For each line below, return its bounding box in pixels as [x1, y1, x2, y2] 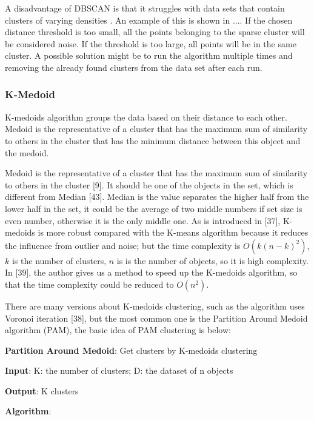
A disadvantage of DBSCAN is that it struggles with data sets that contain [5, 2, 285, 14]
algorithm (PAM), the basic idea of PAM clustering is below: [5, 323, 231, 336]
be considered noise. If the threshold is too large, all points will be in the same [5, 37, 296, 50]
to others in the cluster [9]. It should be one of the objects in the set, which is [5, 178, 293, 191]
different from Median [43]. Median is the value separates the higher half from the [5, 190, 309, 203]
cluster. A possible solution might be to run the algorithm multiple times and [5, 49, 293, 62]
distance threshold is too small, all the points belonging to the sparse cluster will [5, 25, 305, 38]
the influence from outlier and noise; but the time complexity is [5, 239, 241, 251]
